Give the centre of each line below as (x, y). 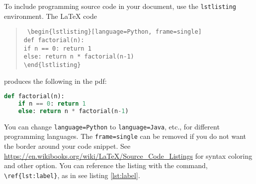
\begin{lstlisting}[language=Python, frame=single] (114, 32)
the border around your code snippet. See (67, 146)
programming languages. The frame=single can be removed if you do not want (125, 136)
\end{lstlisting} (52, 65)
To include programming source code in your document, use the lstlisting (120, 6)
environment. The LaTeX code (50, 16)
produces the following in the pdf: (55, 81)
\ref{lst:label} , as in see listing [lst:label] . (72, 175)
